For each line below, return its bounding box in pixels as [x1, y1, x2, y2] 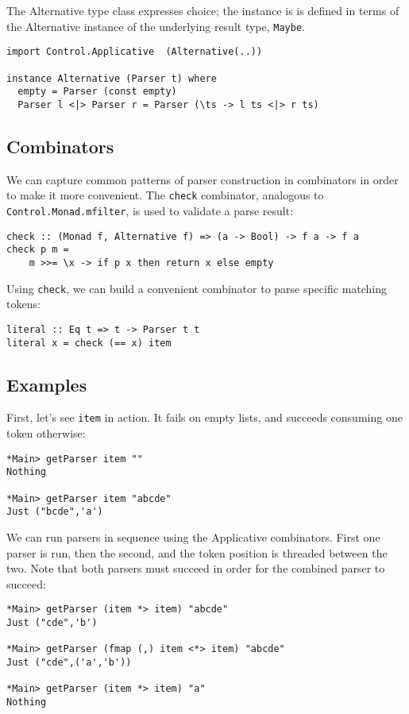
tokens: [6, 295, 41, 312]
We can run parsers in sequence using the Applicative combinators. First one [6, 528, 380, 545]
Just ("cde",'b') [6, 616, 98, 628]
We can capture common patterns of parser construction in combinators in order [6, 171, 399, 187]
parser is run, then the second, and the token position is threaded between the [6, 544, 388, 561]
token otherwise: [6, 425, 86, 442]
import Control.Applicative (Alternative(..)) [6, 46, 263, 58]
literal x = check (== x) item [6, 337, 172, 349]
